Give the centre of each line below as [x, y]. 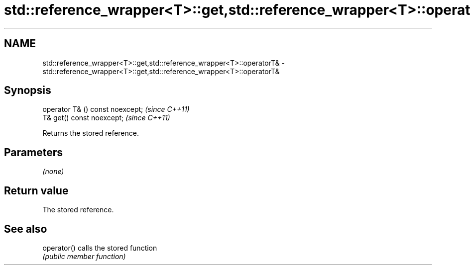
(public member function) [84, 256]
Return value [36, 190]
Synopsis [28, 90]
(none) [53, 172]
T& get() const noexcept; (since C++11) [106, 118]
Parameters [33, 152]
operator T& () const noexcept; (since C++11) [116, 109]
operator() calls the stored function [100, 248]
